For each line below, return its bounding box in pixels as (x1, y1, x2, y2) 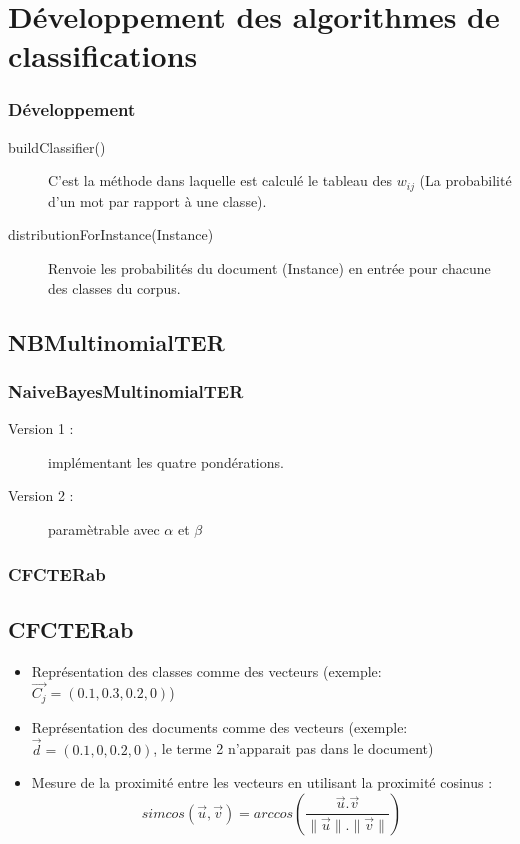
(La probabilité (419, 170, 512, 191)
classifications (8, 35, 198, 76)
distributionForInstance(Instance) (8, 224, 214, 245)
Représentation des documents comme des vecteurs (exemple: (31, 716, 408, 737)
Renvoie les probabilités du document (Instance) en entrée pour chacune (48, 258, 491, 279)
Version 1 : (8, 418, 74, 439)
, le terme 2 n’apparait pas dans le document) (153, 738, 434, 759)
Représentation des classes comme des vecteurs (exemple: (31, 660, 382, 681)
